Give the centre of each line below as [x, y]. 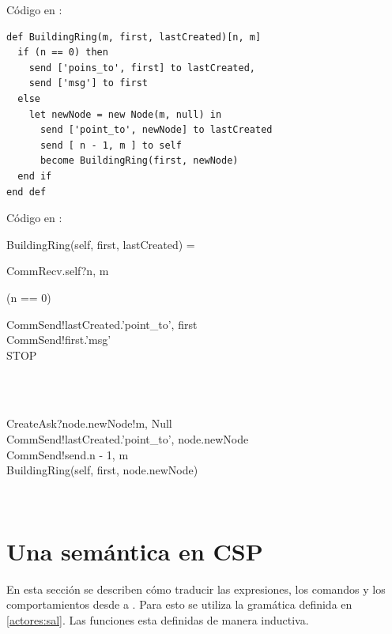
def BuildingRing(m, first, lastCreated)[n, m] [134, 37]
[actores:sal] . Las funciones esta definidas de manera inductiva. [158, 619]
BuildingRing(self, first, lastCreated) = [101, 244]
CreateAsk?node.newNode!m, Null [89, 423]
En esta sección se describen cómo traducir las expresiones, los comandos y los [196, 589]
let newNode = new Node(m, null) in [125, 114]
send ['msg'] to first [88, 83]
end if [35, 176]
